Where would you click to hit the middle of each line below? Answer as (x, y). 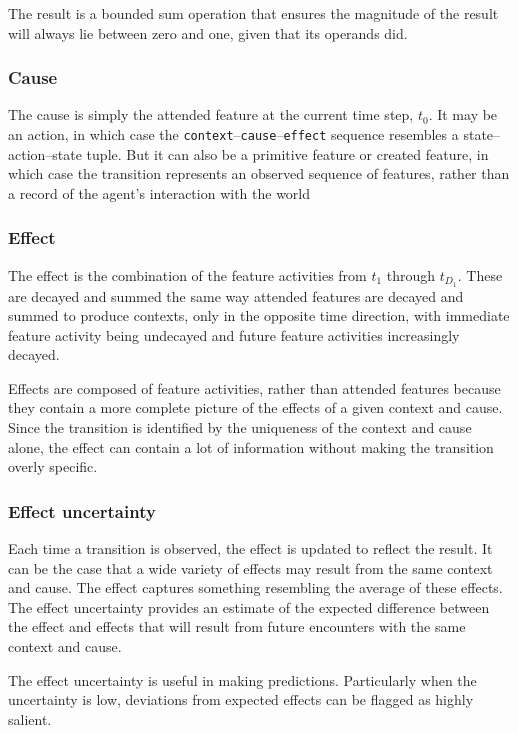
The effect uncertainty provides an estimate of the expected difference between (249, 606)
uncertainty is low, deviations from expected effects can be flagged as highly (241, 699)
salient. (30, 718)
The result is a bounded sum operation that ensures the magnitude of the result (253, 13)
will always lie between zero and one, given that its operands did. (208, 32)
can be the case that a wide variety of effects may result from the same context (250, 567)
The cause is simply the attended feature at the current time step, (211, 114)
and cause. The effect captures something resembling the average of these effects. (255, 587)
